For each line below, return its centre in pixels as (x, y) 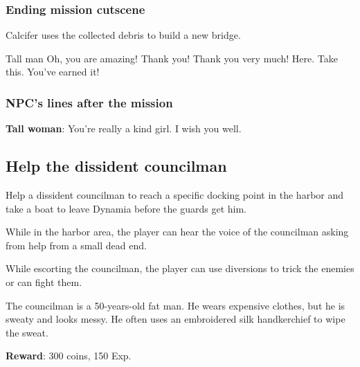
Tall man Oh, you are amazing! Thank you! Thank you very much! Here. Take (172, 58)
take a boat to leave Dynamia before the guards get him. (126, 208)
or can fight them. (44, 281)
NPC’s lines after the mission (89, 102)
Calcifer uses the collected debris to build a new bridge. (123, 35)
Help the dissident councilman (116, 166)
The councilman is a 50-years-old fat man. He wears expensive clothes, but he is (175, 305)
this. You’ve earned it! (53, 72)
